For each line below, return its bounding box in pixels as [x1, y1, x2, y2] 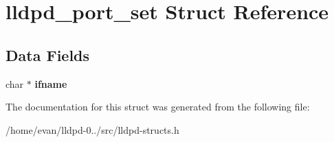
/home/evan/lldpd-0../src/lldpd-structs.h [5, 122, 179, 137]
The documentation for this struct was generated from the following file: [5, 99, 310, 114]
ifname [34, 76, 67, 91]
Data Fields [5, 44, 90, 65]
